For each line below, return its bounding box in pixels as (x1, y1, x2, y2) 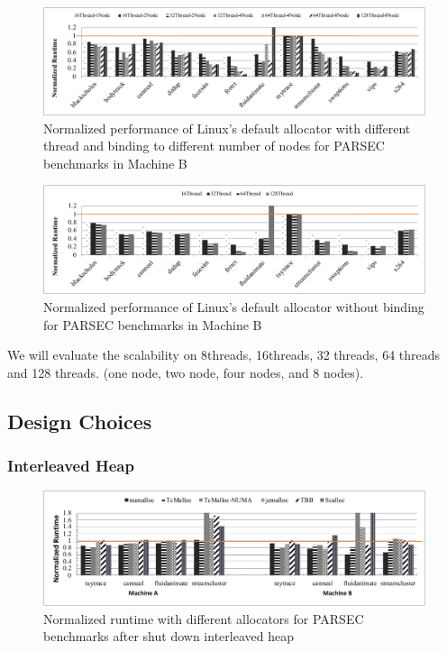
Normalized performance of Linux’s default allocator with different (43, 118, 411, 137)
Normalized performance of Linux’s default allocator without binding (43, 297, 424, 316)
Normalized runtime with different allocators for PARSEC (43, 609, 364, 628)
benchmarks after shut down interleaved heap (43, 627, 294, 646)
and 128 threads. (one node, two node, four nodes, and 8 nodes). (7, 362, 364, 381)
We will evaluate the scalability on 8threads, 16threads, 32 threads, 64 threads (7, 345, 441, 364)
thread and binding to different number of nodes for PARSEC (43, 136, 385, 155)
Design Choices (7, 407, 152, 435)
